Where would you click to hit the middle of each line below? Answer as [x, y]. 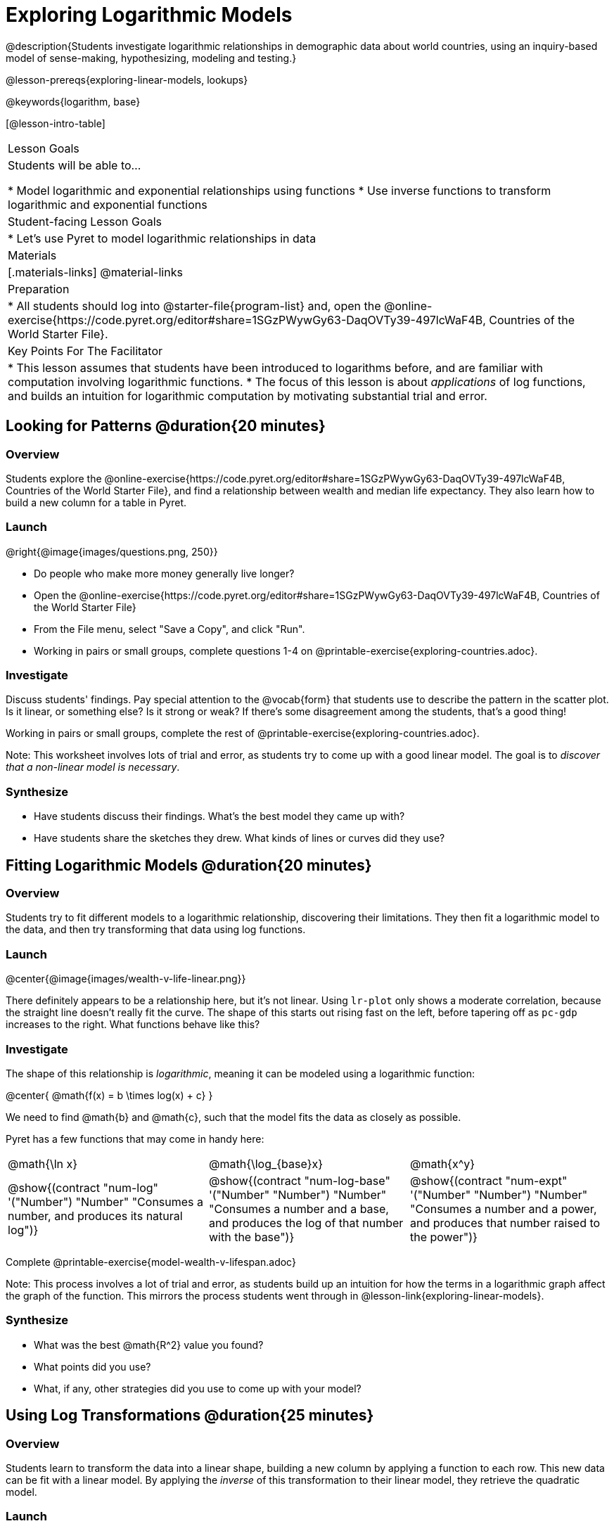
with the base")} [251, 1237]
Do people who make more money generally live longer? [164, 573]
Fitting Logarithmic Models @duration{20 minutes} [189, 865]
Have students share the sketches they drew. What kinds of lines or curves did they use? [239, 838]
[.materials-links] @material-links [95, 272]
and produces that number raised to [505, 1223]
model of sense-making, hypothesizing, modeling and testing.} [151, 58]
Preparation [39, 289]
